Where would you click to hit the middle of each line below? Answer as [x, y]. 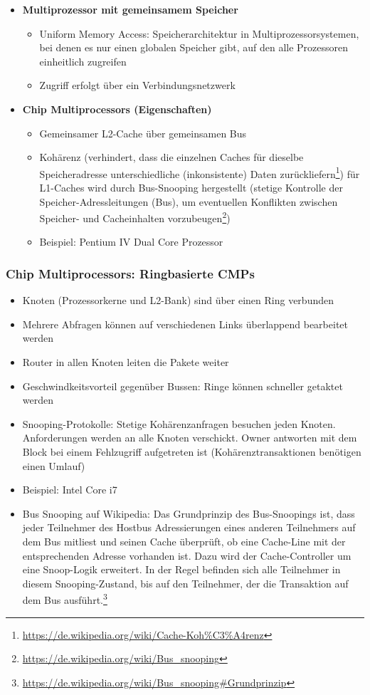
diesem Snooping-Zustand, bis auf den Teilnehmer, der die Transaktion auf [185, 583]
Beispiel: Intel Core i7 [70, 490]
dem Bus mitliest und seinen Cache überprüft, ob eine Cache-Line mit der [184, 541]
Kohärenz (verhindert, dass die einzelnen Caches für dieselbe [171, 157]
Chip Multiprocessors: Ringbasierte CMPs [130, 273]
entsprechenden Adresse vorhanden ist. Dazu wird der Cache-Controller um [187, 555]
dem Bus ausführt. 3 [65, 599]
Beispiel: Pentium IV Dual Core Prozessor [131, 242]
